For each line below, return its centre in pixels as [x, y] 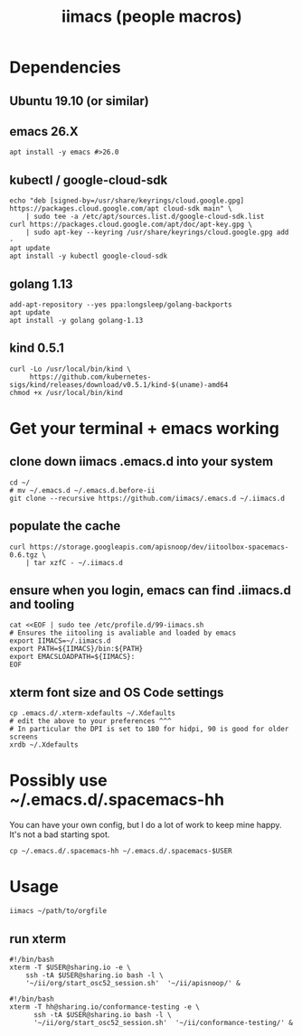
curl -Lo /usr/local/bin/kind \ [70, 369]
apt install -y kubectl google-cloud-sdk [89, 256]
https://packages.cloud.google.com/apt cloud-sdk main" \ [121, 209]
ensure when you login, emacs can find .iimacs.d [150, 591]
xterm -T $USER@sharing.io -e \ [70, 967]
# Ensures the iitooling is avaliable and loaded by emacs [123, 633]
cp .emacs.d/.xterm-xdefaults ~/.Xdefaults [93, 713]
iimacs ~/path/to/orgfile [58, 911]
